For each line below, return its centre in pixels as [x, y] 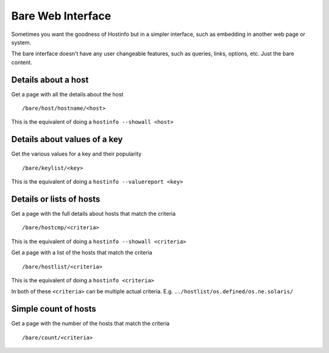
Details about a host [50, 80]
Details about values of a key [67, 139]
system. [21, 42]
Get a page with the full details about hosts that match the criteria [94, 214]
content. [22, 62]
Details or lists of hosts [56, 199]
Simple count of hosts [54, 309]
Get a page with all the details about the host [67, 94]
